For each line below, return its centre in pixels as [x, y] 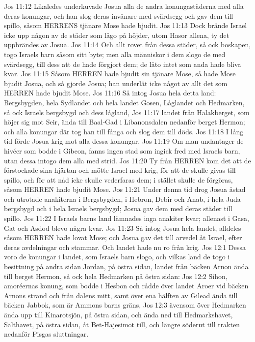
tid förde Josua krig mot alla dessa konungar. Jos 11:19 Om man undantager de [124, 141]
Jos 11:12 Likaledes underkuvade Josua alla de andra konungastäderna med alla [124, 6]
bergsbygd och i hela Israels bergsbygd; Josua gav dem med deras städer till [118, 208]
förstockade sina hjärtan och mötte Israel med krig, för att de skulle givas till [120, 170]
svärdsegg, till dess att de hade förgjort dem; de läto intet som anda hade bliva [123, 64]
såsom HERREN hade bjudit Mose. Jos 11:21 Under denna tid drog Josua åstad [125, 189]
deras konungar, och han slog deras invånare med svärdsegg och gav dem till [119, 16]
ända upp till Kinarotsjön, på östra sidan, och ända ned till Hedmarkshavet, [118, 314]
